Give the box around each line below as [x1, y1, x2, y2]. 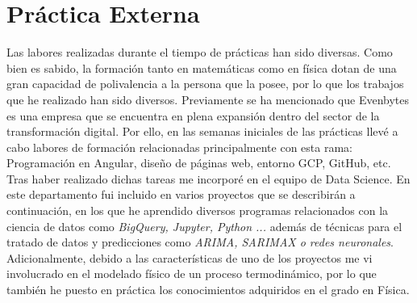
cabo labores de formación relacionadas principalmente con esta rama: [6, 138, 352, 155]
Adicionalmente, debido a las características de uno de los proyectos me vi [6, 249, 373, 266]
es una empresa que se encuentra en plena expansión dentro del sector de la [6, 107, 380, 124]
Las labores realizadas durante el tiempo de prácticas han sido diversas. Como [6, 44, 393, 61]
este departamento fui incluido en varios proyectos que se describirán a [6, 186, 356, 203]
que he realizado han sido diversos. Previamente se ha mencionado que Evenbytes [6, 90, 410, 107]
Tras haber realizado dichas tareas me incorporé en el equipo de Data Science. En [6, 170, 411, 187]
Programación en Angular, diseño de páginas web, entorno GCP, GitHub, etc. [6, 154, 391, 171]
